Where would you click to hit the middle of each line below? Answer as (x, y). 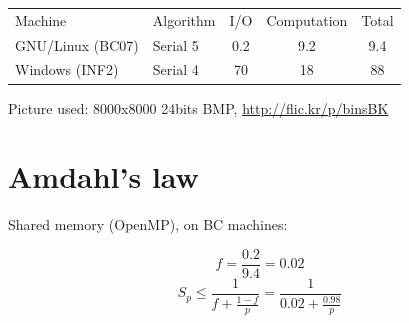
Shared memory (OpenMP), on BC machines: (148, 224)
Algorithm (184, 19)
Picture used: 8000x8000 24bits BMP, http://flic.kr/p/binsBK (198, 107)
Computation (307, 19)
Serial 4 (175, 69)
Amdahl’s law (103, 176)
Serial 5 (175, 44)
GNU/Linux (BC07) (77, 44)
